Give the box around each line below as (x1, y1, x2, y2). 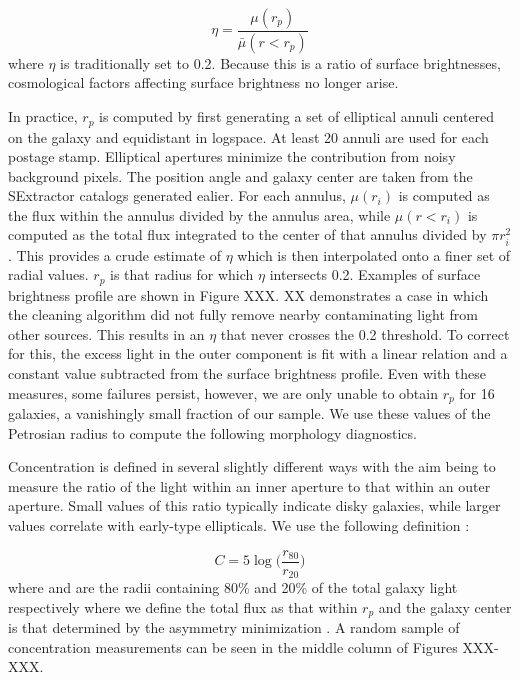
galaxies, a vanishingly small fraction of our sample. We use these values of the (8, 403, 491, 424)
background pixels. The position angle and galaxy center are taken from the (8, 165, 473, 186)
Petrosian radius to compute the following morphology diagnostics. (8, 422, 417, 443)
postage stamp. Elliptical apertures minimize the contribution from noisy (8, 146, 456, 167)
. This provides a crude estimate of (8, 244, 222, 265)
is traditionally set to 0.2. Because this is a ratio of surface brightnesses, (60, 52, 501, 73)
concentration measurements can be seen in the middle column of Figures (8, 636, 458, 657)
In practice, (8, 106, 78, 127)
